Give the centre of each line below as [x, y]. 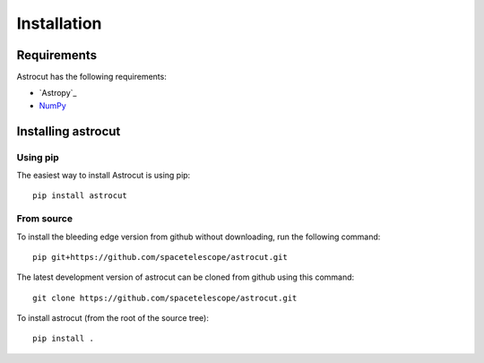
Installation [59, 23]
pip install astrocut [80, 196]
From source [45, 219]
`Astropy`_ [58, 93]
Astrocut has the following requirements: [92, 77]
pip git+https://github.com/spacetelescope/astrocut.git [160, 257]
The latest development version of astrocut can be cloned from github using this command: [186, 277]
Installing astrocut [69, 131]
